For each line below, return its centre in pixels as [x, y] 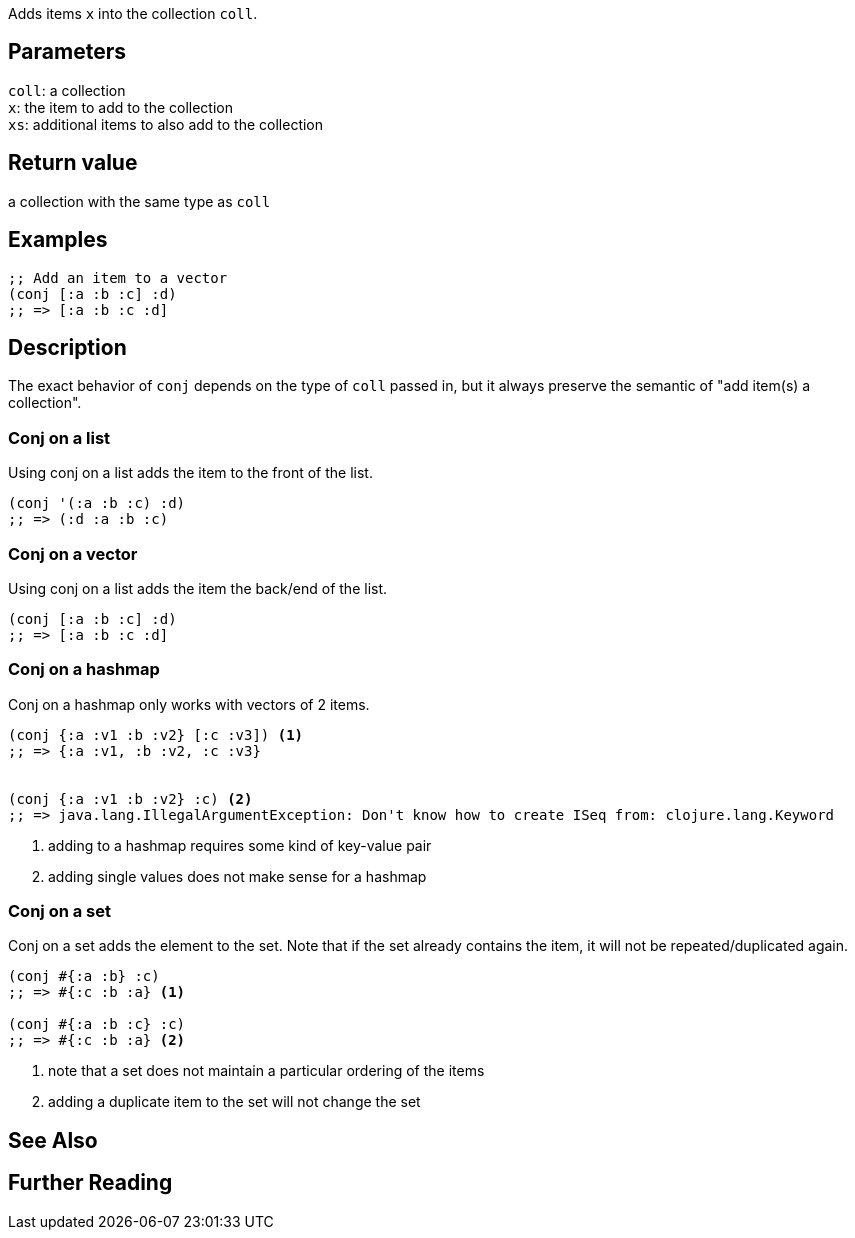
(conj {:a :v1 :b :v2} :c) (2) [130, 798]
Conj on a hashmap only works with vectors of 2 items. [189, 704]
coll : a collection [67, 90]
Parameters [67, 52]
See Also [53, 1140]
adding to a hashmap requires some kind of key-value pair [240, 845]
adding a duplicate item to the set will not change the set [234, 1102]
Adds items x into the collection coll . [133, 13]
